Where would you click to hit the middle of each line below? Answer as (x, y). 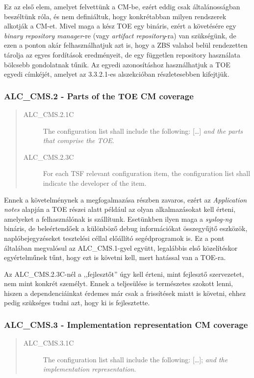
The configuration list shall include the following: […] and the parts (143, 131)
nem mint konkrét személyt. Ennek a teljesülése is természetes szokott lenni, (118, 283)
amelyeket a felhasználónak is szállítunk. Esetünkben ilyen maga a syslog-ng (118, 218)
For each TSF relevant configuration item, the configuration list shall (147, 173)
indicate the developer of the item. (95, 183)
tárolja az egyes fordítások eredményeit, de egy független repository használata (122, 54)
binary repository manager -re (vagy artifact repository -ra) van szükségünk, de (120, 35)
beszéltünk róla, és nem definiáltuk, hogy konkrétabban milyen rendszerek (115, 16)
